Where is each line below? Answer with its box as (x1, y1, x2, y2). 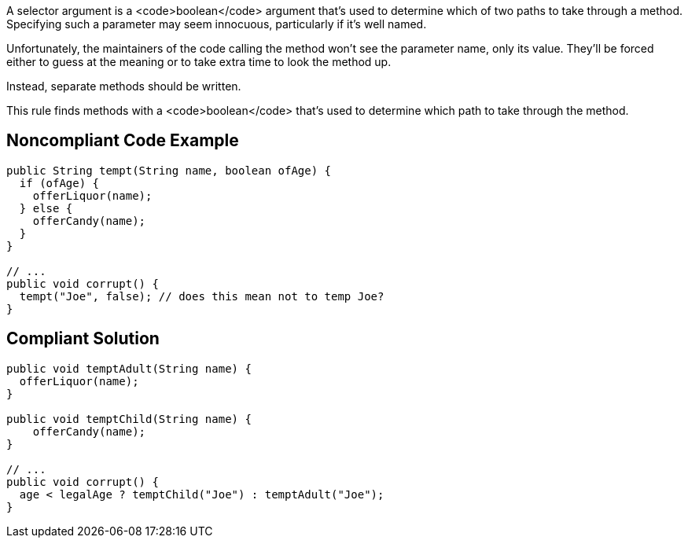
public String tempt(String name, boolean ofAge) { (6, 164, 332, 177)
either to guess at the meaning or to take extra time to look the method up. (6, 55, 392, 68)
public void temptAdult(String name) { (6, 362, 252, 375)
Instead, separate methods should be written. (6, 79, 241, 93)
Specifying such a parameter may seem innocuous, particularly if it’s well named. (6, 17, 427, 31)
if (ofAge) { (19, 176, 100, 189)
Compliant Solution (6, 329, 160, 349)
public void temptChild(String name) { (6, 412, 252, 425)
